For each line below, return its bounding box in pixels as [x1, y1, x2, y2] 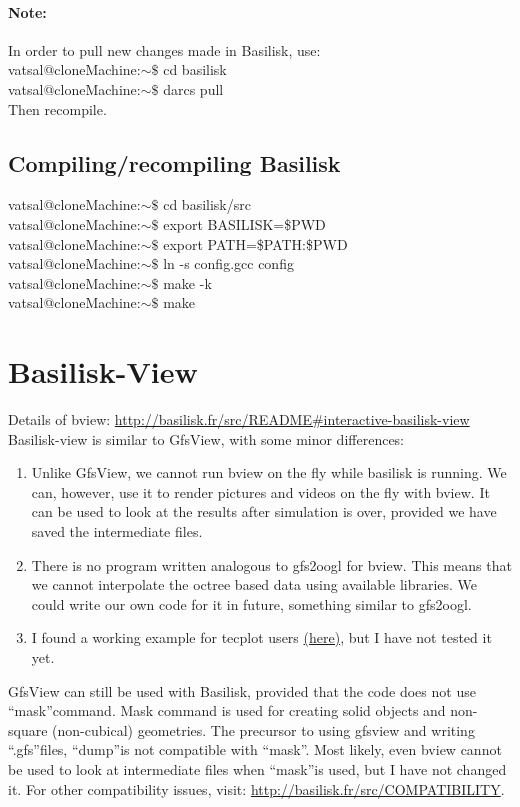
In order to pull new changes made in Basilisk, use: [8, 39, 321, 60]
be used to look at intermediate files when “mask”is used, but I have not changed [8, 758, 507, 779]
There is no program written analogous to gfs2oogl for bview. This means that [31, 554, 512, 575]
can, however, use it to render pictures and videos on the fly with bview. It [31, 481, 490, 502]
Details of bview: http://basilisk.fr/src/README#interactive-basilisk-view [8, 409, 470, 430]
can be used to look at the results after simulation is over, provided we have [31, 501, 497, 522]
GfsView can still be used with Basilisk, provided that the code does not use [8, 680, 476, 701]
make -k [163, 272, 212, 293]
